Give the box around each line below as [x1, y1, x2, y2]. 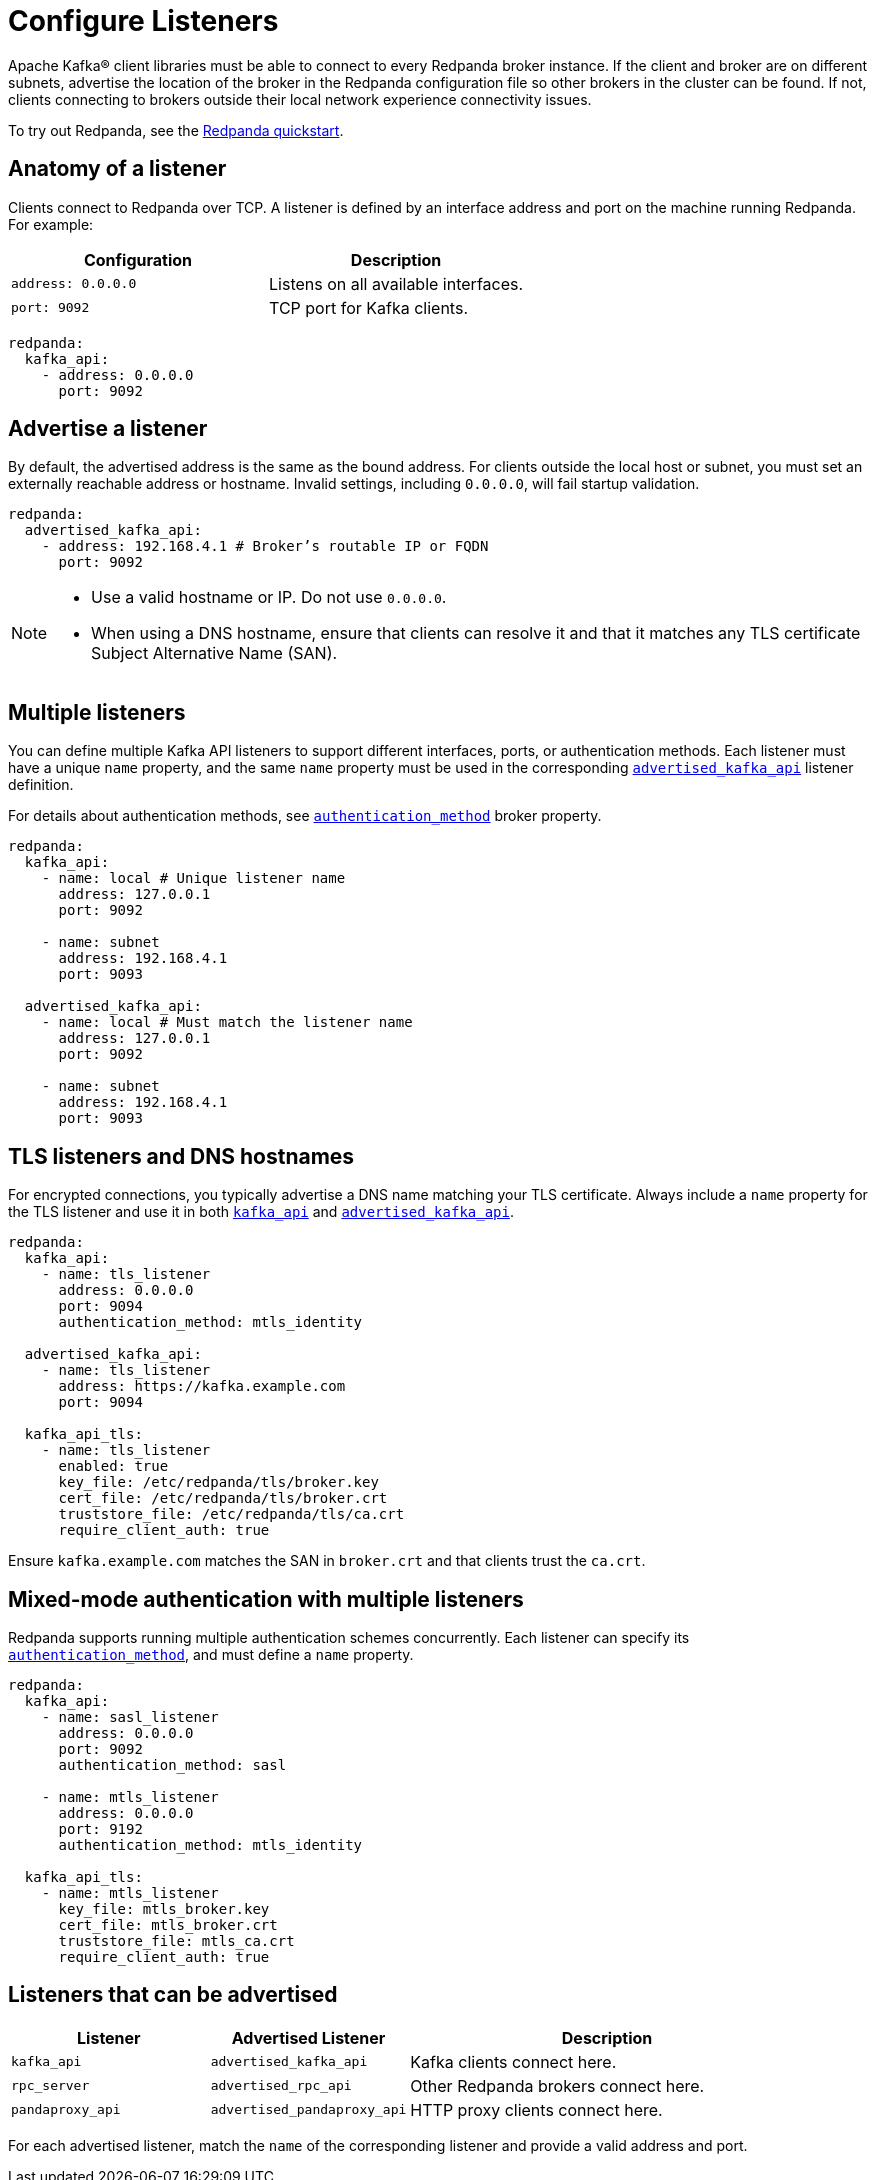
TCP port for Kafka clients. [269, 297, 468, 318]
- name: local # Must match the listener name [41, 1014, 413, 1031]
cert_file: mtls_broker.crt [58, 1916, 278, 1933]
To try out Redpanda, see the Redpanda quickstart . [8, 121, 344, 139]
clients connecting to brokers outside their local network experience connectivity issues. [8, 90, 592, 108]
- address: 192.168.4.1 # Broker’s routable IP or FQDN [41, 538, 489, 555]
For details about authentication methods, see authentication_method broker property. [8, 807, 602, 825]
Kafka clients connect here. [410, 2051, 617, 2072]
